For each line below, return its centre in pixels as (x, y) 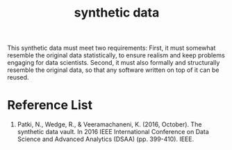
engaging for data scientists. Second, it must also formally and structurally (114, 63)
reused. (18, 77)
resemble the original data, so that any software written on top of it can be (113, 70)
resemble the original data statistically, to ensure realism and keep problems (116, 55)
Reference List (50, 105)
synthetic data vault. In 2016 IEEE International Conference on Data (113, 132)
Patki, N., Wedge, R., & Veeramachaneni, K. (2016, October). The (109, 124)
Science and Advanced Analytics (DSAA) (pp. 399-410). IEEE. (106, 139)
